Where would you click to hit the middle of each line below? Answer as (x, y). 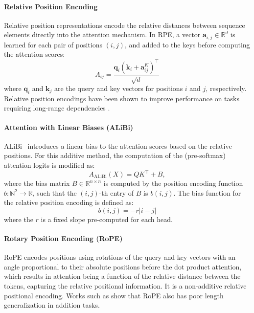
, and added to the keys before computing (187, 44)
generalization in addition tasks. (52, 305)
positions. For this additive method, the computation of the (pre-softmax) (115, 155)
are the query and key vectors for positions (119, 88)
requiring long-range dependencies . (57, 108)
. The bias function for (207, 192)
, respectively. (226, 88)
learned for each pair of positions (53, 44)
